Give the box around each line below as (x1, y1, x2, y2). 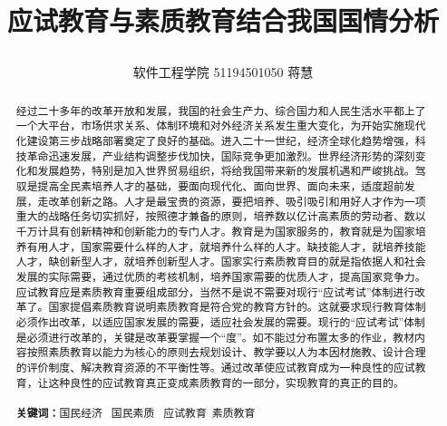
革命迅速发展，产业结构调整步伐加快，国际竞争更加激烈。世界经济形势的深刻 (26, 148, 415, 163)
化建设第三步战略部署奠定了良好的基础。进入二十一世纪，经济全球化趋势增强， (15, 133, 415, 149)
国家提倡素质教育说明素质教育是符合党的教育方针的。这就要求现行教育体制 (48, 299, 426, 315)
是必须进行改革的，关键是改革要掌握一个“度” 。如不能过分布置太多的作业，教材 (15, 329, 415, 344)
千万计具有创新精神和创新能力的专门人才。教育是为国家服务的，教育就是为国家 (15, 224, 415, 239)
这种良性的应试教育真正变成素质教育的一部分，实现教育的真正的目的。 (48, 374, 404, 390)
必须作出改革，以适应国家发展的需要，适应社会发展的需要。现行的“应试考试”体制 (15, 314, 425, 329)
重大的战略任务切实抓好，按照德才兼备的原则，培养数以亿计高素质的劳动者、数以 (15, 208, 426, 224)
